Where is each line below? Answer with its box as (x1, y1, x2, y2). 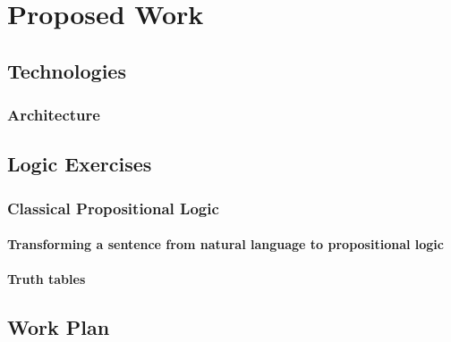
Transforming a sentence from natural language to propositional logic (7, 235, 444, 254)
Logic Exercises (7, 150, 152, 178)
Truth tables (7, 270, 86, 288)
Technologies (7, 56, 126, 84)
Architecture (7, 104, 100, 126)
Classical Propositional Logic (7, 196, 219, 219)
